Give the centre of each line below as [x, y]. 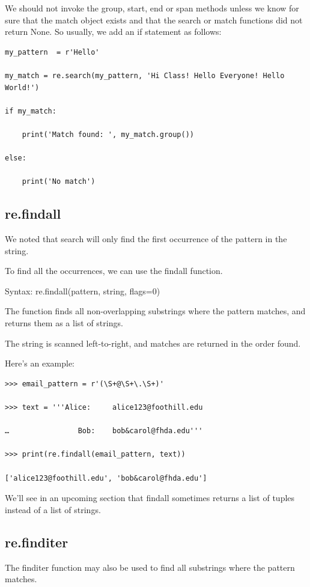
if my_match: [31, 111]
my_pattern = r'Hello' [52, 52]
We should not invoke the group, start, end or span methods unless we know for [152, 8]
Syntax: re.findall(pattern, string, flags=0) [83, 290]
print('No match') [59, 182]
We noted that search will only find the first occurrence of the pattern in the [146, 239]
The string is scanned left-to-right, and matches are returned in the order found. [153, 343]
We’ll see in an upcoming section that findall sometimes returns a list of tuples [150, 498]
